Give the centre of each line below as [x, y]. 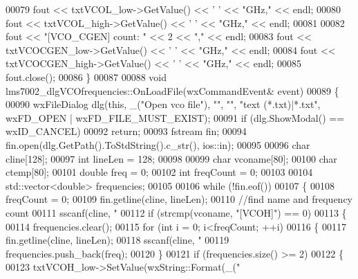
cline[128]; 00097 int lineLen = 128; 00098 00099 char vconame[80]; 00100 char [171, 158]
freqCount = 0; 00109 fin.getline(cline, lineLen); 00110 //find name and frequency [179, 199]
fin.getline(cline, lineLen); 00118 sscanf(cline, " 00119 [117, 240]
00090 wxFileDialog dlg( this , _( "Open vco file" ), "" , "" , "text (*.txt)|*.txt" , [163, 104]
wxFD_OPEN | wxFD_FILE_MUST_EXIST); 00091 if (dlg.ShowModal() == [175, 117]
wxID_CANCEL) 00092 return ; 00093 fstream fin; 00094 [126, 131]
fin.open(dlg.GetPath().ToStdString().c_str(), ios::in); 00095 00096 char [158, 144]
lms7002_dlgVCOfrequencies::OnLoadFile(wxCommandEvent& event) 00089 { [172, 90]
